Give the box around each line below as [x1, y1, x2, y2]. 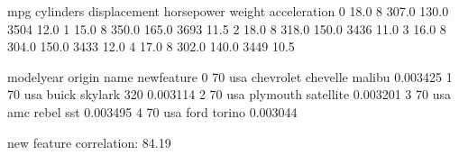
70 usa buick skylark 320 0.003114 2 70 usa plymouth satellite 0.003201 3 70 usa [7, 85, 451, 104]
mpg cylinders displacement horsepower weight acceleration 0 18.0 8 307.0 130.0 [7, 2, 449, 20]
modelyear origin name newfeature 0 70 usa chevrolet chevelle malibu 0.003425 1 [7, 67, 453, 86]
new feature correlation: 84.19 [7, 132, 171, 151]
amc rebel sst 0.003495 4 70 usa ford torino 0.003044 [7, 102, 298, 121]
